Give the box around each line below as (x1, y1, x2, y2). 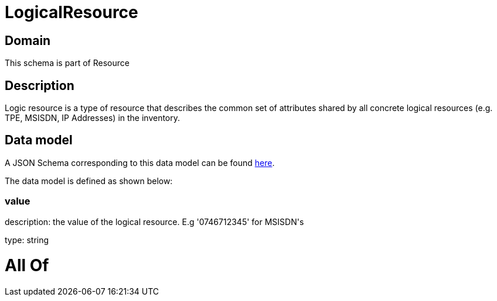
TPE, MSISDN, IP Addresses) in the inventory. (5, 113, 181, 123)
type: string (5, 234, 49, 245)
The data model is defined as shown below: (5, 175, 173, 186)
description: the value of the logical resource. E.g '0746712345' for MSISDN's (5, 216, 304, 227)
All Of (5, 255, 49, 276)
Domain (5, 33, 51, 48)
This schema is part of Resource (5, 58, 130, 68)
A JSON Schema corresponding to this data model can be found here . (5, 157, 275, 168)
